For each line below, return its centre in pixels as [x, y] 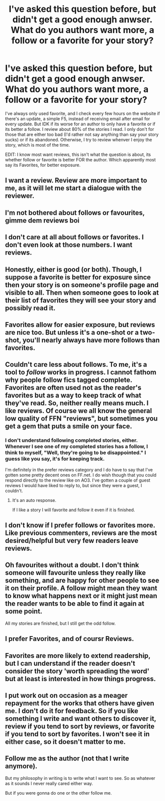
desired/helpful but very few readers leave [72, 541]
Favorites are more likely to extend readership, [78, 656]
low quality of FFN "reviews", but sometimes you [82, 419]
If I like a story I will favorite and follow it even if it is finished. [73, 510]
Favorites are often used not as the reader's [73, 388]
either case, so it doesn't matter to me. [66, 742]
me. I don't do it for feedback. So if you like [72, 711]
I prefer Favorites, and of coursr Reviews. [69, 639]
